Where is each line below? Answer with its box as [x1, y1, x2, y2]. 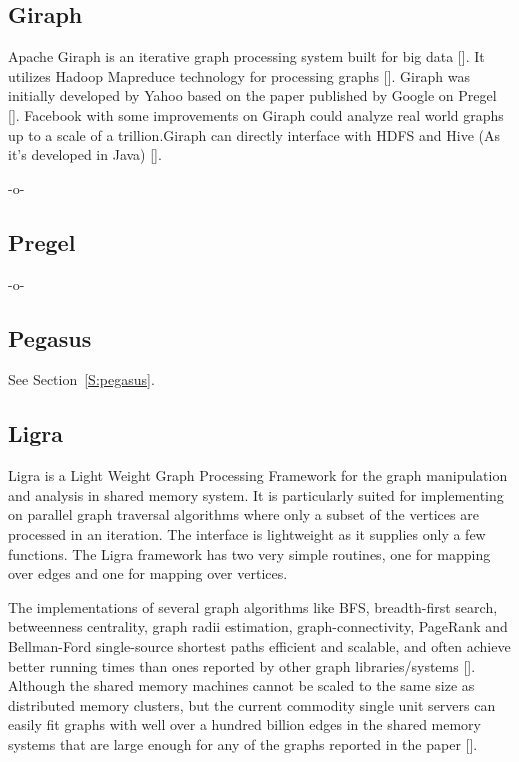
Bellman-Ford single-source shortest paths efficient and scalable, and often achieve [8, 635, 511, 656]
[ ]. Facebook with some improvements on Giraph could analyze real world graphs [8, 104, 504, 125]
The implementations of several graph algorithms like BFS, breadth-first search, [8, 596, 498, 617]
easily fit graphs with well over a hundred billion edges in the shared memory [8, 714, 482, 735]
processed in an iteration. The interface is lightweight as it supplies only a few [8, 523, 486, 544]
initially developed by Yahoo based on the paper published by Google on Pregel [8, 85, 497, 106]
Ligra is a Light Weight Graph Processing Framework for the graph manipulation [8, 465, 508, 486]
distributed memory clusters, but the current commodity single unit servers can [8, 694, 496, 715]
